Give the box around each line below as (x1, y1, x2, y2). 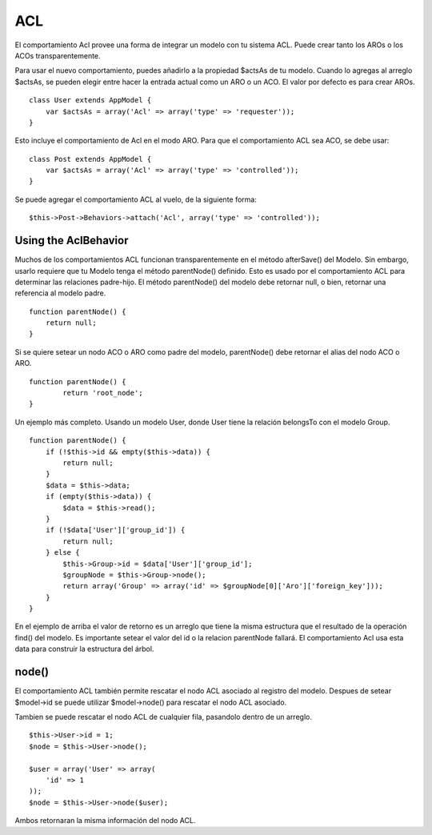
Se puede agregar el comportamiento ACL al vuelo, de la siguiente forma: (14, 195, 258, 204)
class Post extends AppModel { (29, 155, 152, 163)
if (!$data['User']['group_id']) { (45, 525, 186, 535)
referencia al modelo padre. (14, 288, 106, 298)
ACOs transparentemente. (14, 50, 101, 60)
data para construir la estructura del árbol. (14, 644, 154, 654)
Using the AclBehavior (14, 234, 129, 247)
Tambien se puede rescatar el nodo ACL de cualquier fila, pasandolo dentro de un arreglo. (14, 712, 312, 721)
